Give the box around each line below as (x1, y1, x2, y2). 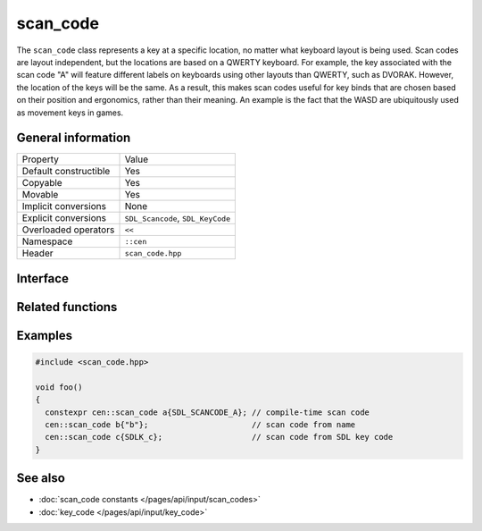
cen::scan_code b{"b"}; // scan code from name (45, 420, 356, 429)
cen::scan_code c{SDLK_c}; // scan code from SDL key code (45, 432, 394, 442)
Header (21, 247, 54, 259)
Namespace (21, 235, 73, 248)
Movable (21, 189, 59, 201)
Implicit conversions (21, 200, 107, 213)
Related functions (16, 299, 118, 315)
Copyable (21, 177, 62, 190)
